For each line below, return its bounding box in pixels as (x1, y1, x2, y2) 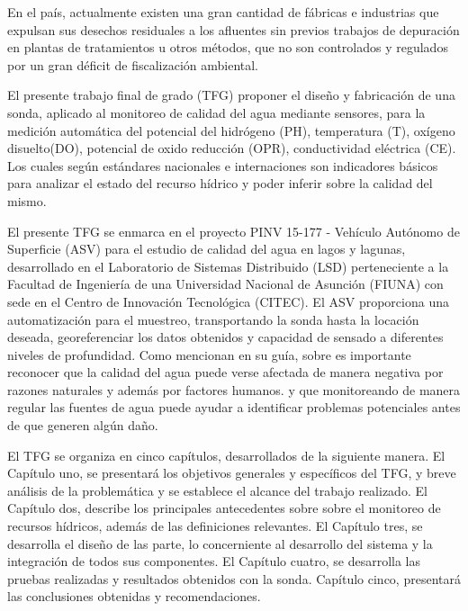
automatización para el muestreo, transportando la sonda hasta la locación (7, 310, 419, 328)
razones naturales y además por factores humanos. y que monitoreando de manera (7, 380, 461, 399)
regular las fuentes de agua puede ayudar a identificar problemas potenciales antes (7, 398, 461, 417)
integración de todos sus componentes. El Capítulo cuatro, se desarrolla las (7, 552, 420, 571)
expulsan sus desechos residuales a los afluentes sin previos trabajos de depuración (7, 20, 460, 39)
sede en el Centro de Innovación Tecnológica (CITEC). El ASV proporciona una (7, 292, 449, 310)
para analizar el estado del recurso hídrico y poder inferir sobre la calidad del (7, 174, 433, 193)
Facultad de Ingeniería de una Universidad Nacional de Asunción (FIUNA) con (7, 274, 444, 293)
